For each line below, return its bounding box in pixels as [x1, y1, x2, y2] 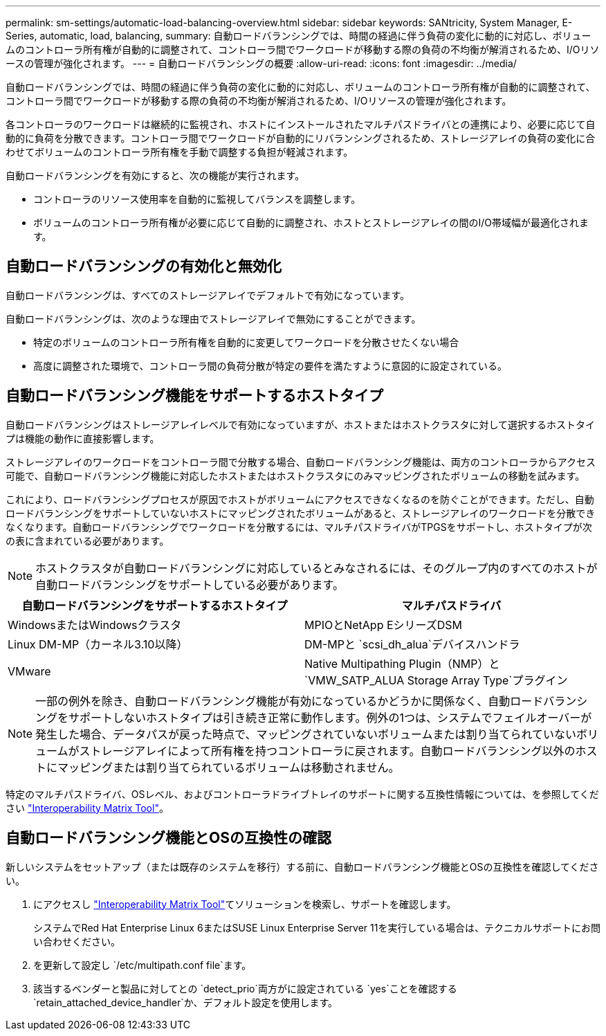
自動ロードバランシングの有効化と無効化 [6, 257, 282, 275]
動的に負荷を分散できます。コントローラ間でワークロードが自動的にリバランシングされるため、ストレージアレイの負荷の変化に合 [6, 132, 596, 144]
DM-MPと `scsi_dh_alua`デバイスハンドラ [304, 637, 520, 651]
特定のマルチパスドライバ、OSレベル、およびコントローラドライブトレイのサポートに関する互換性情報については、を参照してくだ [6, 788, 599, 800]
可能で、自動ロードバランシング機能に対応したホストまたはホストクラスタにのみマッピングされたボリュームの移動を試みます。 [6, 469, 585, 482]
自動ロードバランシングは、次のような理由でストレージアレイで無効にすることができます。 [6, 312, 421, 325]
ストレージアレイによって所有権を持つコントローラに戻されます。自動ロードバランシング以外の [79, 743, 576, 758]
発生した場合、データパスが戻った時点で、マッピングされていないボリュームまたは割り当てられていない [35, 727, 576, 741]
